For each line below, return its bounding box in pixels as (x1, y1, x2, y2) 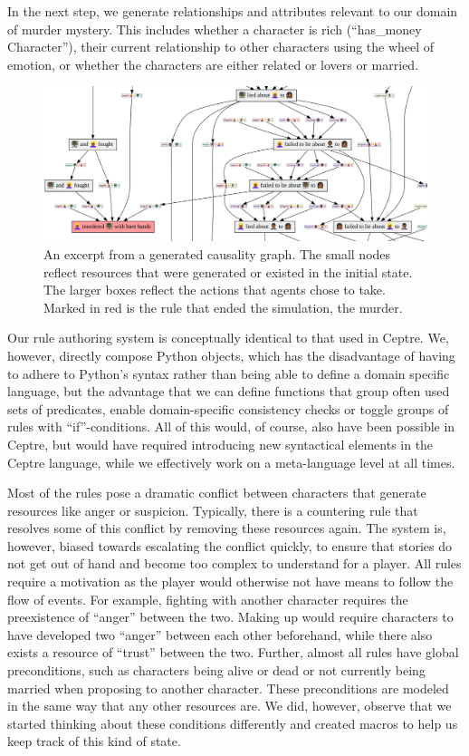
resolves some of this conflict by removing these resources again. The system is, (7, 519, 446, 538)
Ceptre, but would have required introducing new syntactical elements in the (7, 434, 434, 453)
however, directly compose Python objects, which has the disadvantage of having (7, 345, 455, 364)
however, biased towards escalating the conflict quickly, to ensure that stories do (7, 536, 452, 555)
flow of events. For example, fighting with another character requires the (7, 589, 408, 608)
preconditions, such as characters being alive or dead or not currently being (7, 661, 426, 680)
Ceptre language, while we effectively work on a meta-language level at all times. (7, 452, 455, 471)
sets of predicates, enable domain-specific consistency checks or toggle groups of (7, 399, 449, 418)
